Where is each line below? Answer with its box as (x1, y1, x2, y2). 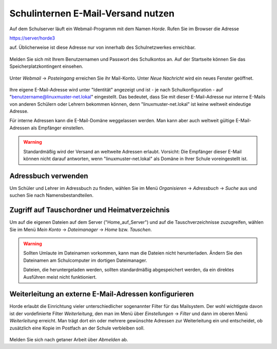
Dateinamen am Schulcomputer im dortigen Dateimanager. (23, 257, 147, 263)
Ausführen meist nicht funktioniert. (23, 274, 97, 280)
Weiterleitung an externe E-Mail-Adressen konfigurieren (9, 290, 194, 299)
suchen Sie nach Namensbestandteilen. (9, 192, 94, 199)
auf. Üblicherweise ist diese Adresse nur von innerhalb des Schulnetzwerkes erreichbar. (9, 44, 196, 51)
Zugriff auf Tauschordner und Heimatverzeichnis (9, 206, 170, 215)
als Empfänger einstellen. (31, 125, 85, 131)
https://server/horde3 (9, 35, 55, 41)
